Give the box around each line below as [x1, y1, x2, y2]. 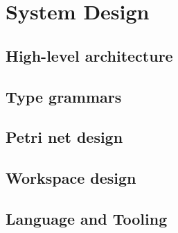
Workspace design [6, 167, 136, 189]
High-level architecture [6, 44, 173, 66]
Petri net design [6, 126, 123, 148]
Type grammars [6, 85, 122, 107]
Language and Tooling [6, 207, 168, 229]
